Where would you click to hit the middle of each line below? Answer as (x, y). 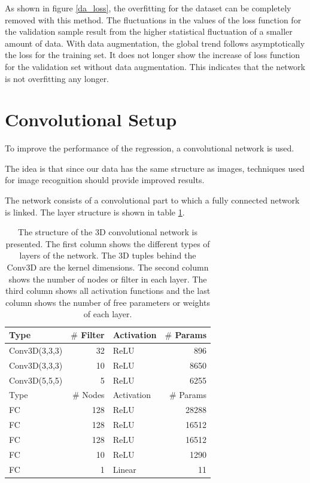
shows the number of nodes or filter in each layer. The (108, 279)
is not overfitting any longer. (57, 78)
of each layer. (108, 314)
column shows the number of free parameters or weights (108, 302)
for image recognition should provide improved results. (105, 180)
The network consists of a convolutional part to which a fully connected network (152, 200)
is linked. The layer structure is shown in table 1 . (95, 212)
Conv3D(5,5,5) (36, 380)
